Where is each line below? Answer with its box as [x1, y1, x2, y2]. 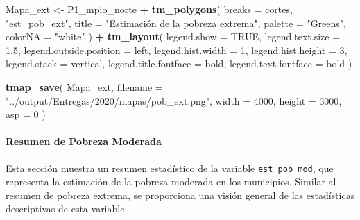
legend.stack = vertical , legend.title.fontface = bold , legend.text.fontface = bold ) [6, 56, 352, 71]
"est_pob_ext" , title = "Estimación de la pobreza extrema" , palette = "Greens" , [6, 15, 347, 30]
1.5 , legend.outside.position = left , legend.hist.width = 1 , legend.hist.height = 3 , [6, 42, 348, 57]
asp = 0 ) [6, 107, 46, 121]
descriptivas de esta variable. [6, 201, 128, 216]
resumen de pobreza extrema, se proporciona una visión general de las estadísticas [6, 187, 355, 202]
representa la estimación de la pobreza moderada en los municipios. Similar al [6, 174, 336, 189]
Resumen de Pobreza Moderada [6, 134, 162, 149]
